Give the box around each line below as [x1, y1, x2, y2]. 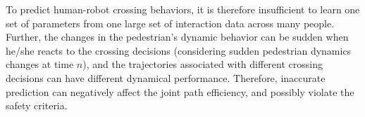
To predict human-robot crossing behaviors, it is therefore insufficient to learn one [6, 2, 360, 16]
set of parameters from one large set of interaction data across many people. [6, 15, 335, 30]
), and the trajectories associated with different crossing [82, 57, 323, 71]
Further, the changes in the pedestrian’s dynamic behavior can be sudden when [6, 29, 349, 44]
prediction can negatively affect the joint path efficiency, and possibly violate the [6, 84, 354, 99]
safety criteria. [6, 98, 68, 113]
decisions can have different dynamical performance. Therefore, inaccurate [6, 70, 326, 85]
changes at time [6, 57, 74, 71]
